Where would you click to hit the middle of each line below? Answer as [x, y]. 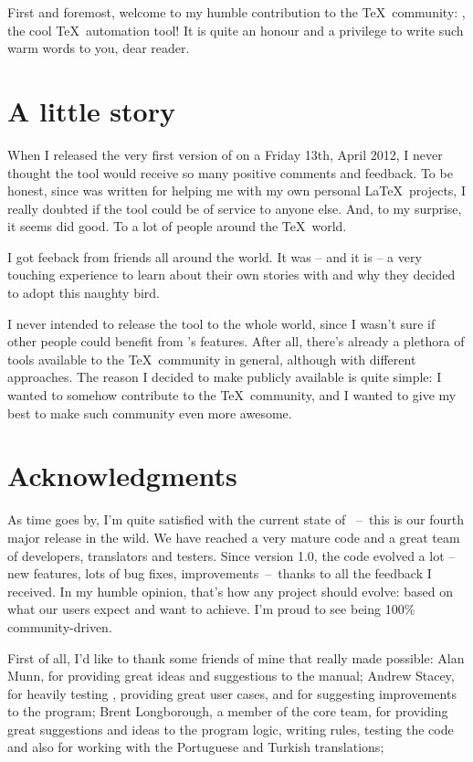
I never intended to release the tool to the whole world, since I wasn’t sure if [221, 323]
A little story [91, 110]
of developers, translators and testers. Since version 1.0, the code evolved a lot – [231, 555]
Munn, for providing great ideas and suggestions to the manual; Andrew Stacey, [231, 676]
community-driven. [60, 626]
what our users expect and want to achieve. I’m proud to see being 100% [211, 609]
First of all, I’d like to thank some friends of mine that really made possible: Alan [236, 657]
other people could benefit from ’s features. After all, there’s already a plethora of [236, 341]
